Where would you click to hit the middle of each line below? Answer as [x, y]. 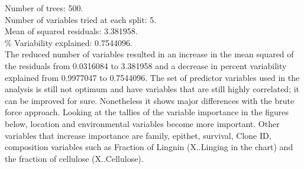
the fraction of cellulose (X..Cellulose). [74, 158]
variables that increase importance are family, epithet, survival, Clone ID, [138, 135]
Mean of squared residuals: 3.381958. [71, 31]
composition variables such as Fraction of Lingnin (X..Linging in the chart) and [149, 147]
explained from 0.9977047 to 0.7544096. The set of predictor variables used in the [152, 77]
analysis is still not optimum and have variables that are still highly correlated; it [152, 89]
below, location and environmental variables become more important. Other [142, 123]
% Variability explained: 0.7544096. [69, 42]
